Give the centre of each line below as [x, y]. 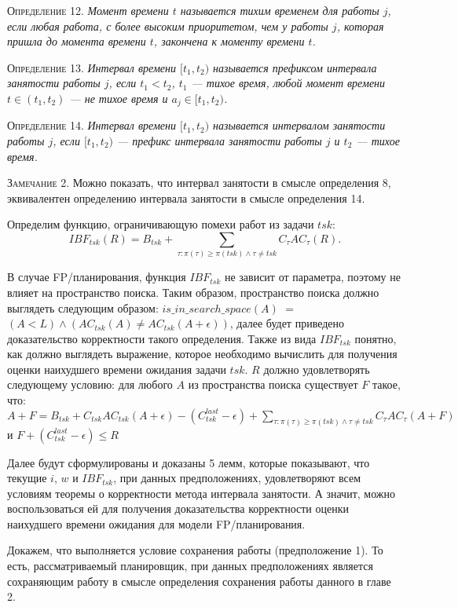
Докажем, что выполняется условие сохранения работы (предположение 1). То [195, 550]
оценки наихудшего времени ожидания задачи [117, 369]
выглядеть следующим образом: [83, 307]
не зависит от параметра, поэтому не [312, 277]
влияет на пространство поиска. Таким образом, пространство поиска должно [193, 292]
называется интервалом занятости [299, 125]
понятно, [376, 338]
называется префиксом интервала [295, 67]
